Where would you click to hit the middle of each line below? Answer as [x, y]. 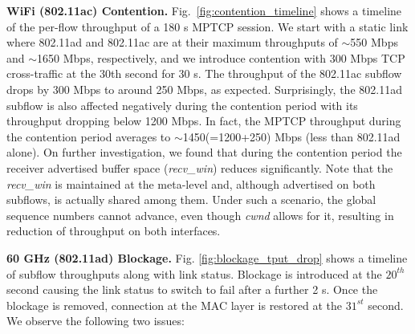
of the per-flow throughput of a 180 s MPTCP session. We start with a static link [207, 26]
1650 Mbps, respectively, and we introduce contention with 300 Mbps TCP [221, 57]
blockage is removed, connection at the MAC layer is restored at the [174, 305]
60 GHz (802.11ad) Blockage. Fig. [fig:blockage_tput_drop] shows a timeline [207, 257]
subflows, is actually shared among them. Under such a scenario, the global [191, 200]
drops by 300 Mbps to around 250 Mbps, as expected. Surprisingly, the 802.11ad [204, 89]
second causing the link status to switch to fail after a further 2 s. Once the [192, 289]
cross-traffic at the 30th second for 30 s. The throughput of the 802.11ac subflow [204, 73]
